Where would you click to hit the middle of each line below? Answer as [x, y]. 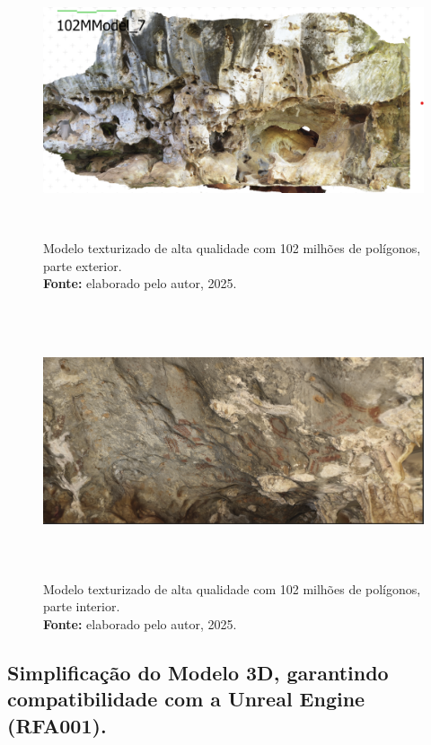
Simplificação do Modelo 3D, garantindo [198, 672]
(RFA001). [57, 725]
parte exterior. [83, 265]
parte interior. [82, 606]
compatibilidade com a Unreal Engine [186, 699]
